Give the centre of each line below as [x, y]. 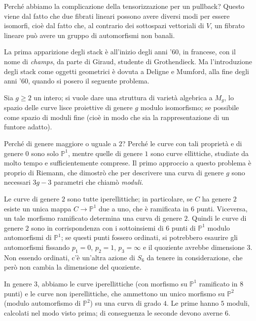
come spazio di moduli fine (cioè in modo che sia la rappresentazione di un [117, 117]
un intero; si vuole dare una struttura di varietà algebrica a [123, 97]
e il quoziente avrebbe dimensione [194, 247]
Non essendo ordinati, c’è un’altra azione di [70, 257]
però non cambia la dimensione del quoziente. [73, 267]
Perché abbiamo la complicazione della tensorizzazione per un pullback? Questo [124, 6]
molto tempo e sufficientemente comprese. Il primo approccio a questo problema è [128, 163]
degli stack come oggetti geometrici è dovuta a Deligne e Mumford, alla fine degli [127, 71]
